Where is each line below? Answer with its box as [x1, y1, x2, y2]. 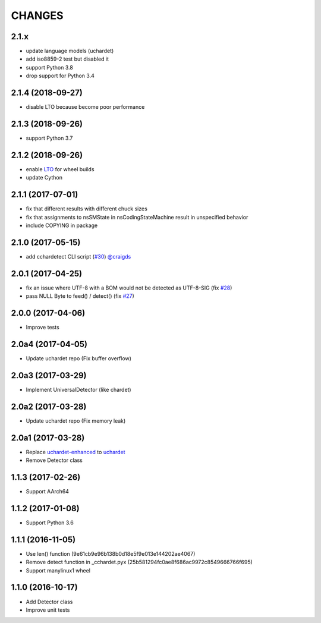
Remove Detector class [26, 457, 83, 464]
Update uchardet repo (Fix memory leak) [26, 417, 126, 424]
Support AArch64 [26, 488, 70, 495]
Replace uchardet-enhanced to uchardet [26, 448, 125, 455]
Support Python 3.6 [26, 519, 74, 526]
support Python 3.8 [26, 64, 74, 71]
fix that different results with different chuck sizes [26, 205, 148, 212]
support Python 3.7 [26, 134, 73, 142]
